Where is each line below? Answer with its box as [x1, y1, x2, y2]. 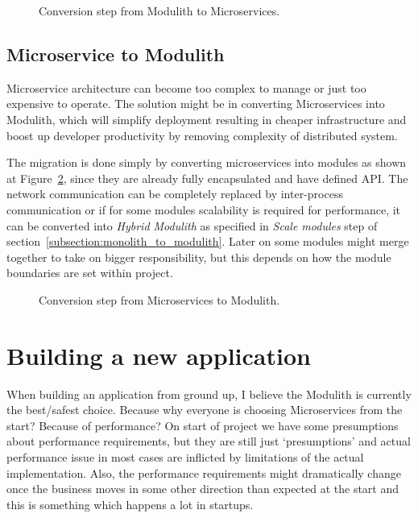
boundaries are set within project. [6, 264, 173, 281]
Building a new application [6, 338, 311, 371]
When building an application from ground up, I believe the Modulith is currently [6, 385, 412, 402]
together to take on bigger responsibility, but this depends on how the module [6, 248, 391, 265]
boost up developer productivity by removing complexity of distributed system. [6, 126, 398, 143]
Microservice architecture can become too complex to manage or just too [6, 79, 366, 96]
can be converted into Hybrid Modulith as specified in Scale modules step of [6, 217, 378, 234]
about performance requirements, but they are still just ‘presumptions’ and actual [6, 433, 411, 450]
